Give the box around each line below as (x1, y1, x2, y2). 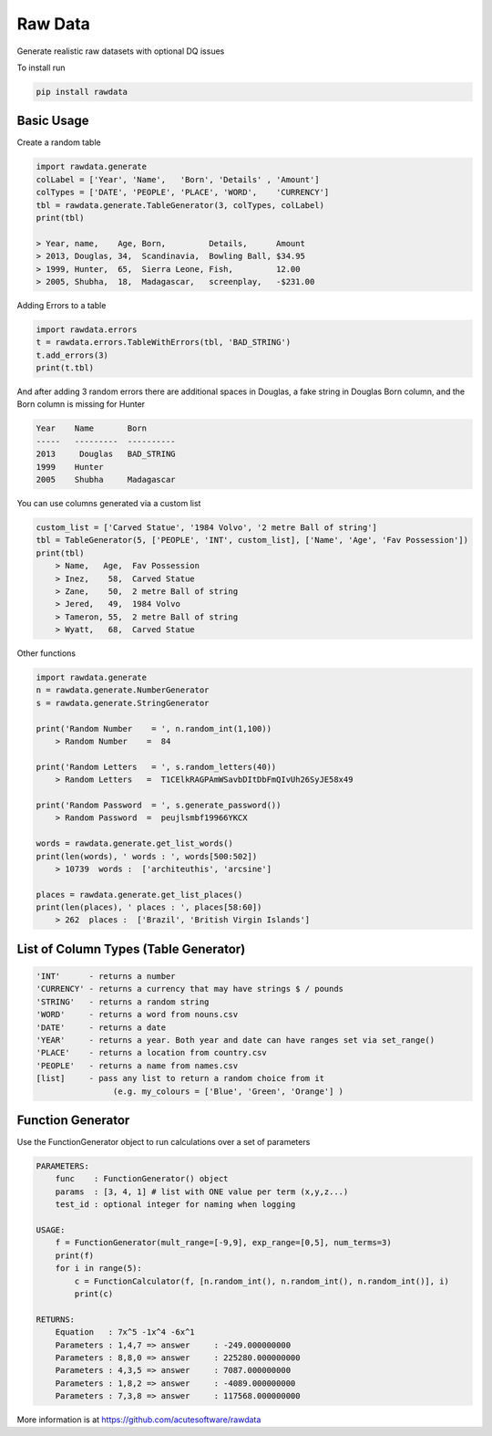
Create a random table (16, 137, 101, 148)
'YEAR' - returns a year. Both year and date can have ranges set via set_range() (36, 1035, 436, 1046)
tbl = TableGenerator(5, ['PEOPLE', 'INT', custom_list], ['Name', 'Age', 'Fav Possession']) (36, 535, 469, 546)
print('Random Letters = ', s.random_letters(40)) (36, 762, 277, 772)
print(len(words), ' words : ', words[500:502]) (36, 851, 258, 861)
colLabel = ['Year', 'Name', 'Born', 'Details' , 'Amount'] (36, 174, 320, 184)
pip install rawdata (36, 87, 128, 97)
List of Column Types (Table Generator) (16, 941, 246, 957)
